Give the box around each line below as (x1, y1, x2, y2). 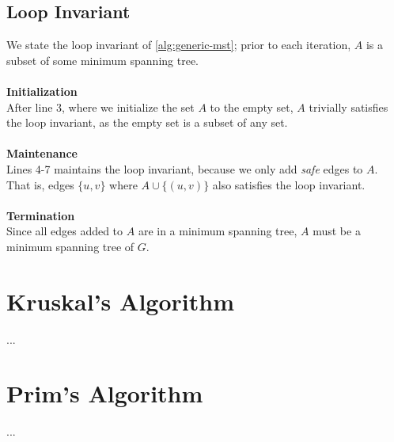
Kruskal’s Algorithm (6, 284, 234, 317)
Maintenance (6, 145, 78, 162)
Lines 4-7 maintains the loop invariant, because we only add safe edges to (6, 160, 363, 177)
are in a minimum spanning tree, (138, 223, 297, 239)
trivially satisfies (309, 98, 388, 115)
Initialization (6, 82, 78, 99)
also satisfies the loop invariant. (212, 176, 366, 192)
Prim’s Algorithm (6, 377, 203, 410)
